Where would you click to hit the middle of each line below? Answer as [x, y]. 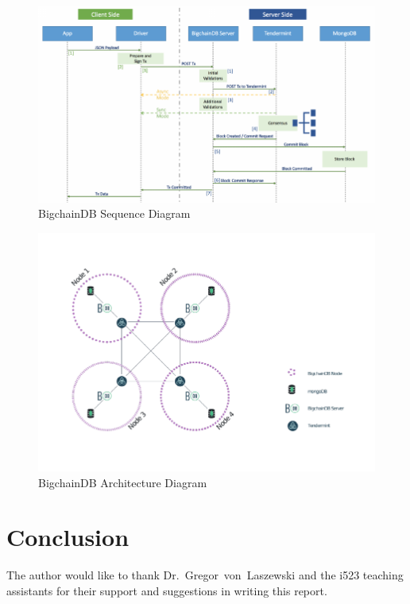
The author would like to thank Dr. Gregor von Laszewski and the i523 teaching [205, 575]
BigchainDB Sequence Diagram [114, 213]
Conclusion [68, 537]
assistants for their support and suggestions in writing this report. [167, 590]
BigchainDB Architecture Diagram [123, 482]
